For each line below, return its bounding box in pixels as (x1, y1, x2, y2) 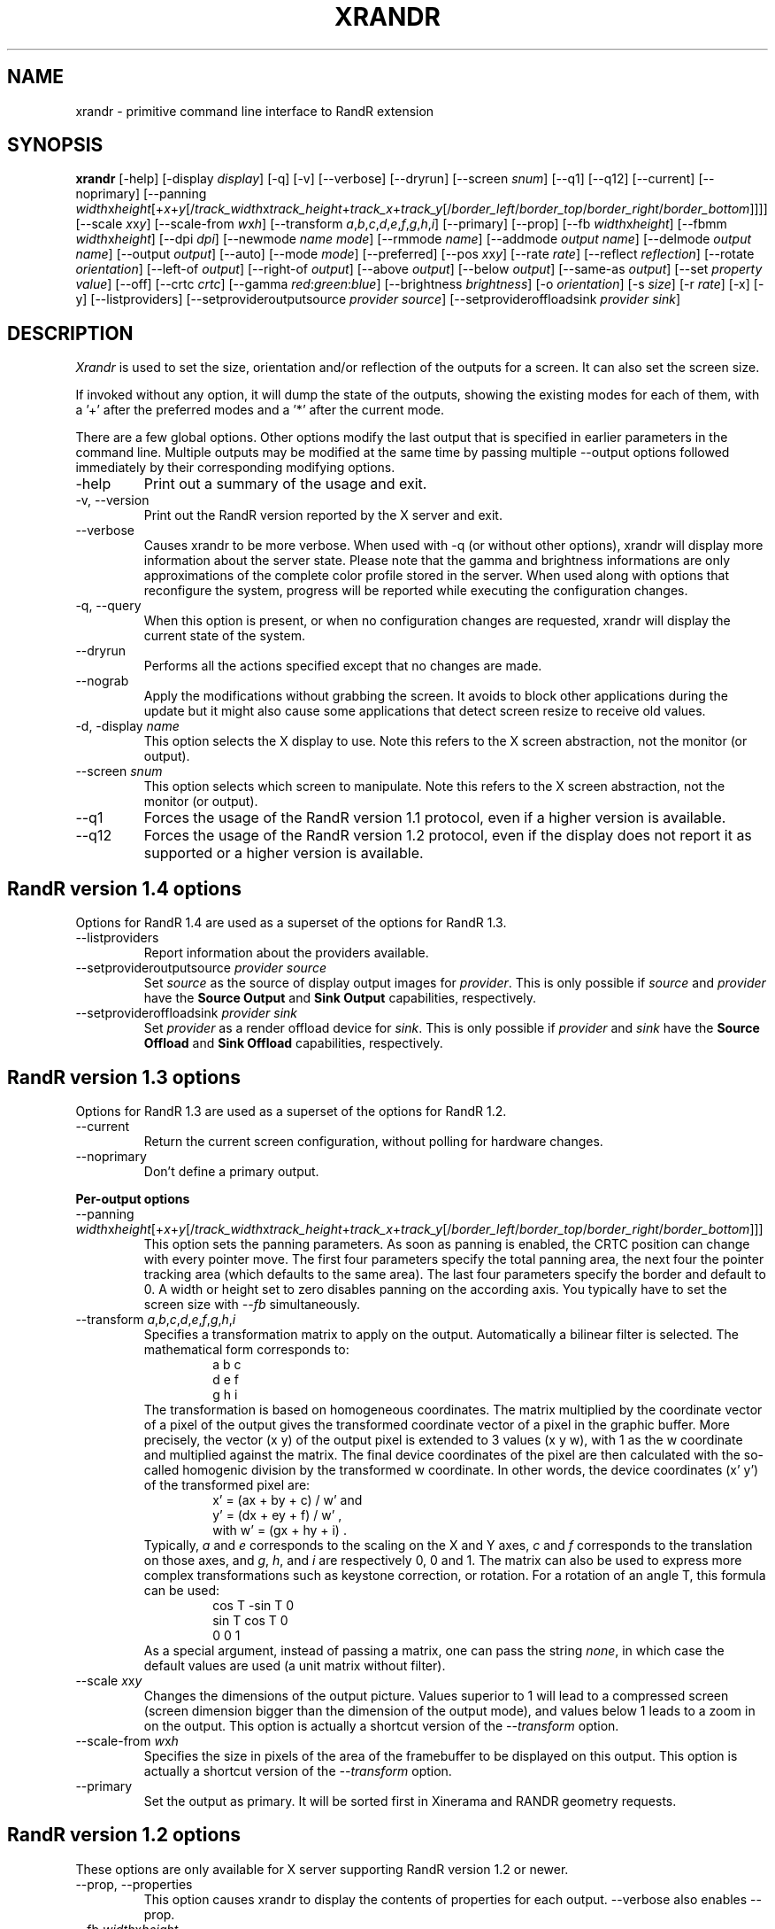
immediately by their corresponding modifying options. (75, 460, 395, 476)
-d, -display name (75, 718, 180, 734)
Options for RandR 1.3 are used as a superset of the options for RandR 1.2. (75, 1103, 507, 1119)
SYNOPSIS (7, 134, 104, 157)
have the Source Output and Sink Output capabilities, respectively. (143, 990, 536, 1006)
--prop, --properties (75, 1876, 193, 1892)
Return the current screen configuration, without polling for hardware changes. (143, 1133, 603, 1149)
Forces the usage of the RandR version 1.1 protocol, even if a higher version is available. (143, 809, 726, 827)
